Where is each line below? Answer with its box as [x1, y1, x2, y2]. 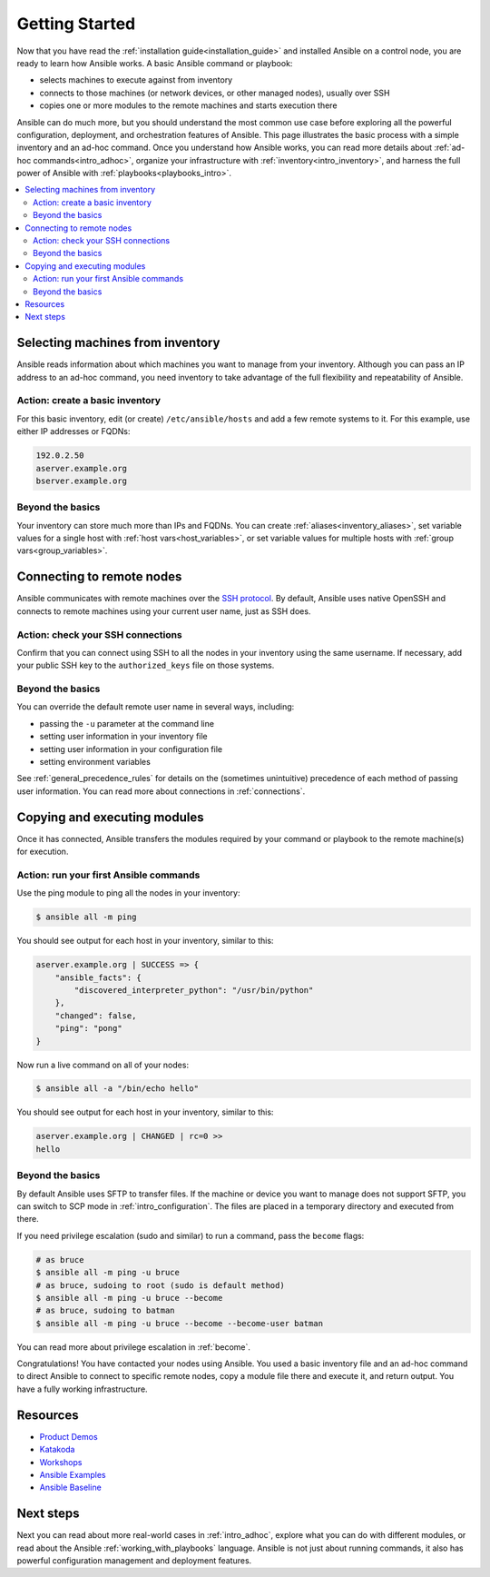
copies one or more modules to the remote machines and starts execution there [39, 100, 338, 111]
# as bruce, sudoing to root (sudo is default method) [35, 1280, 285, 1290]
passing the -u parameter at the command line [39, 718, 215, 729]
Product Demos [39, 1431, 99, 1442]
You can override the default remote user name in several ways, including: [16, 701, 295, 712]
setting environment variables [39, 757, 152, 767]
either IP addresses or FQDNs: [16, 426, 131, 437]
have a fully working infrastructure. [16, 1384, 149, 1394]
